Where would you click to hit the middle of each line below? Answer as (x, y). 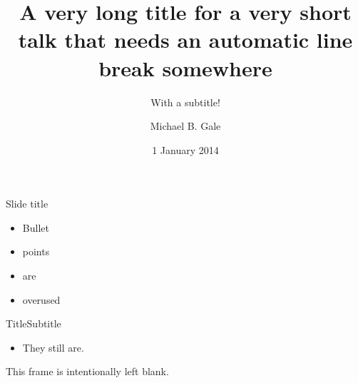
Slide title (27, 204)
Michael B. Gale (185, 126)
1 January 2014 (185, 149)
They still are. (53, 347)
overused (41, 299)
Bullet (36, 227)
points (36, 251)
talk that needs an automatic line (185, 40)
